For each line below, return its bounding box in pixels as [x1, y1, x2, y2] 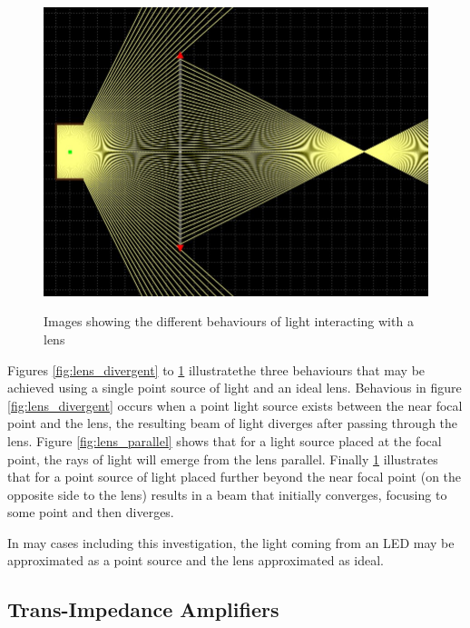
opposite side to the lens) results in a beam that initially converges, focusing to [7, 484, 447, 503]
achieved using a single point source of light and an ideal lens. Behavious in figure [7, 378, 462, 397]
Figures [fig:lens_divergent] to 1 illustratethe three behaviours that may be [7, 360, 426, 379]
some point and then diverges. [7, 503, 174, 522]
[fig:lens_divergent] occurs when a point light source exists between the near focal [7, 395, 463, 414]
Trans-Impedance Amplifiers [7, 595, 279, 623]
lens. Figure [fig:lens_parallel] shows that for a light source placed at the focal [7, 431, 442, 450]
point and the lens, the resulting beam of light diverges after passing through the [7, 414, 458, 433]
